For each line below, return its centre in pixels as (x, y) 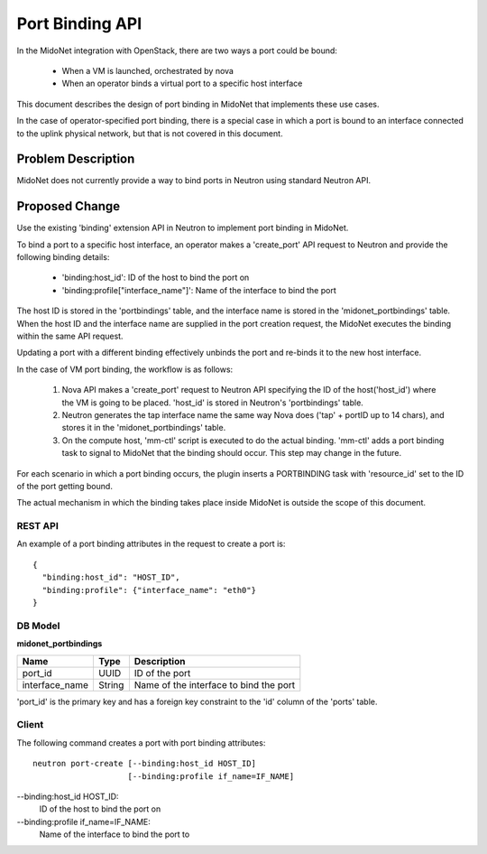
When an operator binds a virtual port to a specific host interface (182, 84)
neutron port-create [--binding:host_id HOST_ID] (145, 764)
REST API (37, 526)
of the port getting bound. (64, 486)
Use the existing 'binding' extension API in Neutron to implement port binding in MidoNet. (183, 228)
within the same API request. (70, 336)
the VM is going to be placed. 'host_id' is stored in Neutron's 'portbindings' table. (213, 403)
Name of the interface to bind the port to (115, 834)
